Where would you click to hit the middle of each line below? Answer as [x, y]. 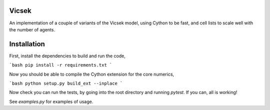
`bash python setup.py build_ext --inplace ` [66, 83]
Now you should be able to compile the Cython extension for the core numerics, [92, 74]
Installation [27, 44]
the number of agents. [32, 29]
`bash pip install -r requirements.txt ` [61, 65]
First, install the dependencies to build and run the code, [67, 56]
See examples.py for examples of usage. [51, 102]
